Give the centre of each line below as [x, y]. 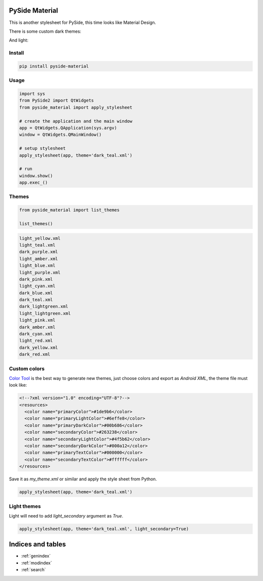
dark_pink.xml [36, 279]
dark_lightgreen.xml [44, 307]
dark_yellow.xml [39, 347]
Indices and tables [38, 544]
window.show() [36, 176]
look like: [18, 385]
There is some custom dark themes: [45, 31]
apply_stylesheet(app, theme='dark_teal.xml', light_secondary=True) [104, 529]
